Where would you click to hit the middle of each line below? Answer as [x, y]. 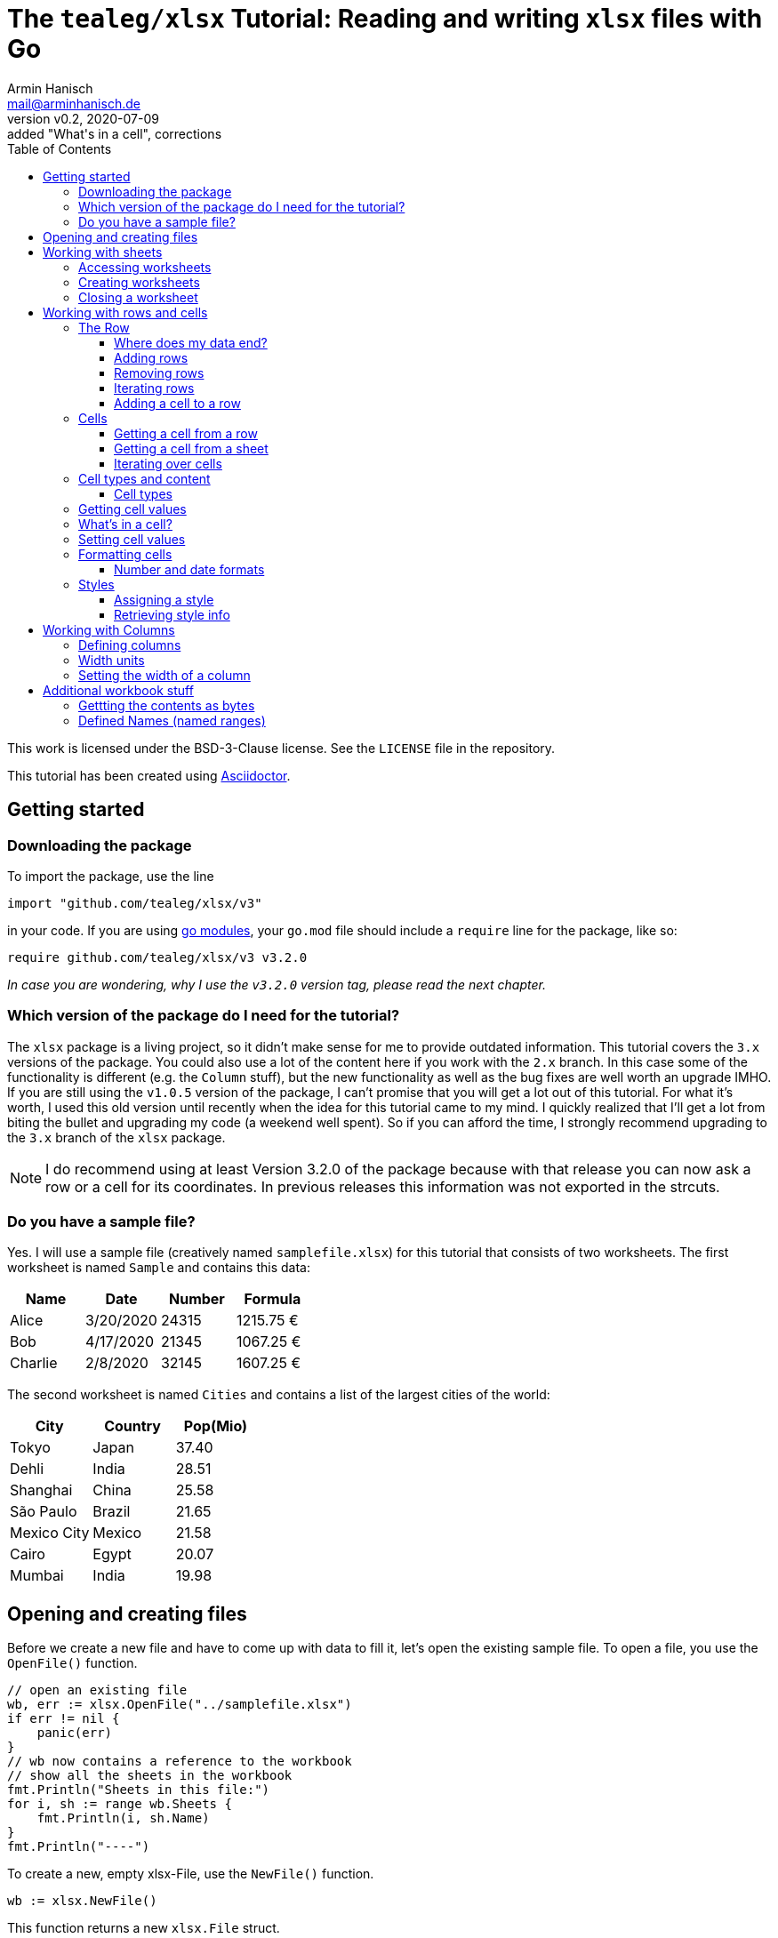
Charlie [34, 1363]
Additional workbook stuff [118, 690]
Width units [112, 660]
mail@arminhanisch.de [74, 103]
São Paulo [44, 1512]
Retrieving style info [172, 614]
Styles [96, 584]
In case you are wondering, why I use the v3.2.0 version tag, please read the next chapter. [277, 984]
